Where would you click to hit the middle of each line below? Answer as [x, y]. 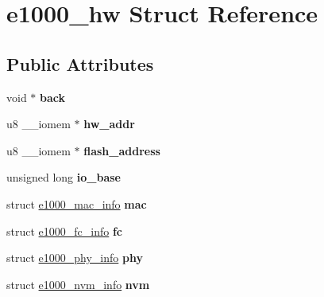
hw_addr [109, 124]
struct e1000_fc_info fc [64, 231]
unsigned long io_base [64, 177]
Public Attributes [80, 63]
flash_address [122, 150]
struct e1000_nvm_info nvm [78, 284]
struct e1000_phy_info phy [75, 258]
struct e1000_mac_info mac [77, 203]
